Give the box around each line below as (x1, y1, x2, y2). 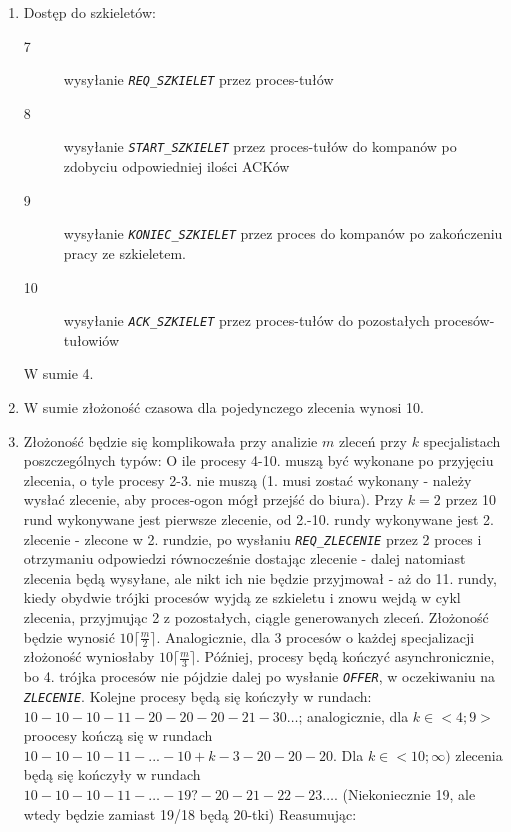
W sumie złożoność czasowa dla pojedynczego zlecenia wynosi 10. (23, 396, 424, 417)
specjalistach (423, 430, 501, 451)
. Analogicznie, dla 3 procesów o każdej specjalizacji (156, 626, 475, 647)
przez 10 (445, 489, 497, 510)
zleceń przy (338, 430, 407, 451)
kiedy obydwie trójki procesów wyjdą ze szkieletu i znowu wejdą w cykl (23, 587, 461, 608)
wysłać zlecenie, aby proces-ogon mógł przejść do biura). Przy (23, 489, 404, 510)
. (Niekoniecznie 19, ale (333, 783, 476, 804)
